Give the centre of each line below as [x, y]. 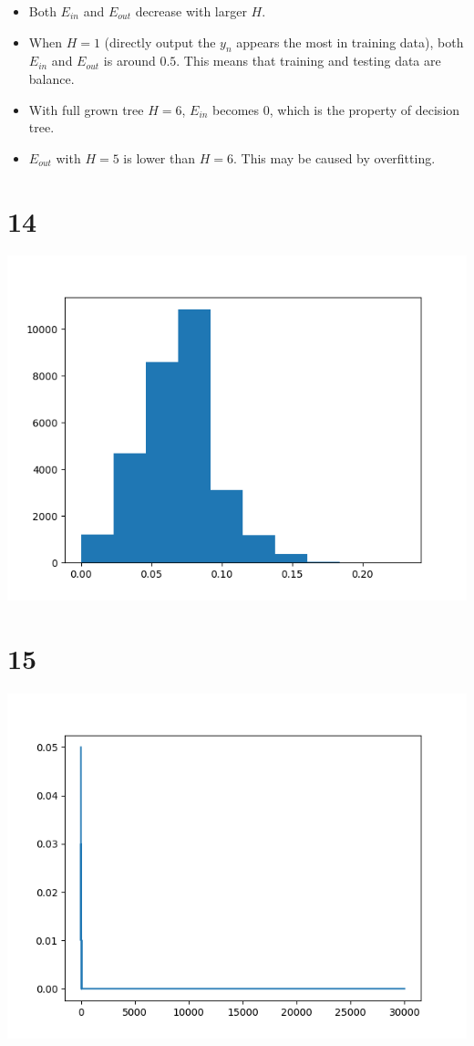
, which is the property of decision [365, 109]
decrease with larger [191, 11]
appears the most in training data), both [350, 42]
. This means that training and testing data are [309, 61]
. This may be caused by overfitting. [335, 157]
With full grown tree [86, 109]
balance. [52, 78]
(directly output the [160, 42]
